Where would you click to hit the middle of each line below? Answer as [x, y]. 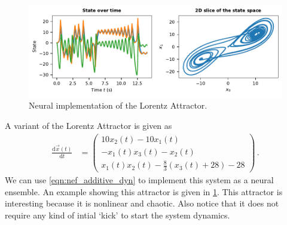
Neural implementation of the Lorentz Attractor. [118, 105]
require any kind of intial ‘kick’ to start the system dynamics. [117, 215]
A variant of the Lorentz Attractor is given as [88, 126]
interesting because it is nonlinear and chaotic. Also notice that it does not [142, 203]
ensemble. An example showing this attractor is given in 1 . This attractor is [144, 191]
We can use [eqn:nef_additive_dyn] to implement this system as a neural [139, 180]
